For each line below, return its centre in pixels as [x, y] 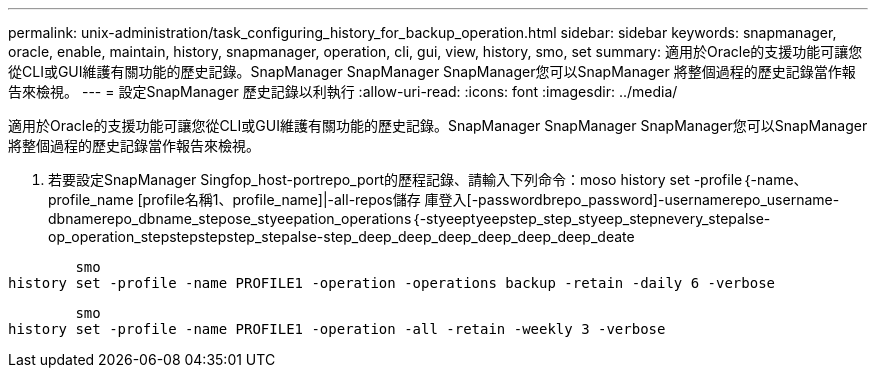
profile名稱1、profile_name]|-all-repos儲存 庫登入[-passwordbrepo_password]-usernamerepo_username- [491, 199]
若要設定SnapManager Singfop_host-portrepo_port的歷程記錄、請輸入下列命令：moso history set [369, 179]
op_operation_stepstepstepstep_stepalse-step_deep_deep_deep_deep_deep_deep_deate [341, 236]
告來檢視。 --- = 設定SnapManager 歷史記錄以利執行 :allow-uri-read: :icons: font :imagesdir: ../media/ [343, 91]
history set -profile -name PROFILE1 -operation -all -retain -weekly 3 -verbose [337, 329]
